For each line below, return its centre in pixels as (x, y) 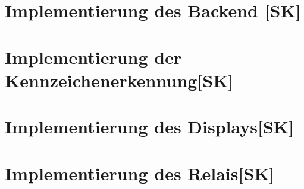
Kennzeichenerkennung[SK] (119, 80)
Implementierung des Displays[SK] (149, 126)
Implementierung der (93, 57)
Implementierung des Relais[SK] (140, 173)
